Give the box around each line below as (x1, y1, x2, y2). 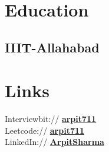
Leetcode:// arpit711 (5, 124, 85, 136)
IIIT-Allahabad (5, 38, 100, 56)
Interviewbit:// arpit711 (5, 113, 97, 125)
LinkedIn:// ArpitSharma (5, 136, 104, 148)
